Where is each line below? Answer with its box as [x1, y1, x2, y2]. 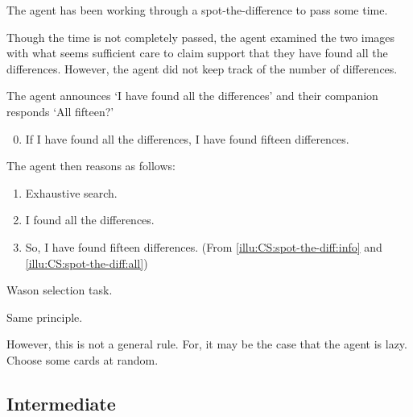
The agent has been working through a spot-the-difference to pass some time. [6, 2, 388, 18]
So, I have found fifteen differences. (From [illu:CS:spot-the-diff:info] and [25, 238, 382, 255]
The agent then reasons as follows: [6, 157, 176, 174]
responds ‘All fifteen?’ [6, 102, 114, 119]
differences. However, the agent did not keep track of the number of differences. [6, 60, 398, 77]
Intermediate [6, 390, 116, 415]
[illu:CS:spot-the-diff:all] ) [25, 254, 148, 271]
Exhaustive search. [25, 184, 118, 201]
